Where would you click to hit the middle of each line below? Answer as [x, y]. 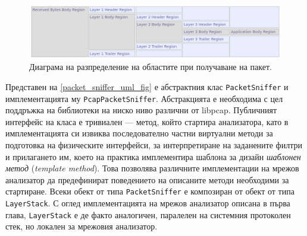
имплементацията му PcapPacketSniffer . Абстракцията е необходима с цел [144, 98]
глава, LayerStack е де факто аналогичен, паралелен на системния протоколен [148, 214]
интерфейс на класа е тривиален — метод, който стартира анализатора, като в [147, 121]
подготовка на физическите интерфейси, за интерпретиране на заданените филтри [154, 145]
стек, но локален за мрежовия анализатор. [82, 226]
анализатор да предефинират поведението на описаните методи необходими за [147, 179]
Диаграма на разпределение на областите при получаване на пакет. [151, 67]
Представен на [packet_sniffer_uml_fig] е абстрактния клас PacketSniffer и [147, 86]
